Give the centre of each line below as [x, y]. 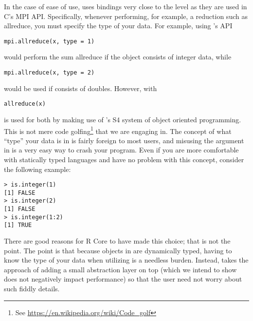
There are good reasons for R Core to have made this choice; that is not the [117, 241]
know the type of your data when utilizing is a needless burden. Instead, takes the [126, 260]
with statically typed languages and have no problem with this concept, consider [124, 159]
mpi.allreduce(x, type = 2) [49, 73]
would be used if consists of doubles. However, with [81, 88]
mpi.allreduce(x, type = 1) [49, 41]
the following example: [37, 169]
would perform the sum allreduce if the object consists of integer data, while [118, 57]
